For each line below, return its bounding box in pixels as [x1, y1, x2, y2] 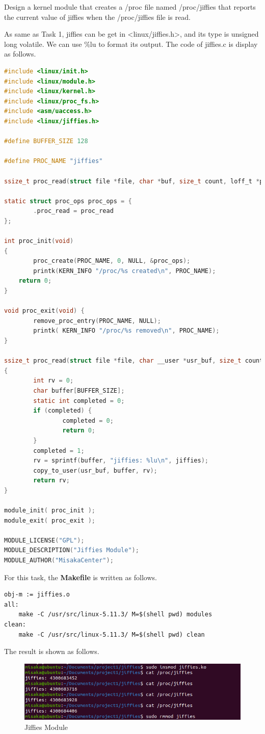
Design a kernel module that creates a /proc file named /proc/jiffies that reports [4, 2, 256, 12]
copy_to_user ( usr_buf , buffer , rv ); [33, 467, 157, 474]
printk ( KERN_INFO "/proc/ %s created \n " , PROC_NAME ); [33, 267, 216, 275]
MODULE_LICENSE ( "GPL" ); [4, 536, 85, 544]
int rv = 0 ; [33, 377, 74, 385]
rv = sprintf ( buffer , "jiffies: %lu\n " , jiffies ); [33, 457, 209, 465]
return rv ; [33, 477, 70, 484]
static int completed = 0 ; [33, 397, 125, 404]
